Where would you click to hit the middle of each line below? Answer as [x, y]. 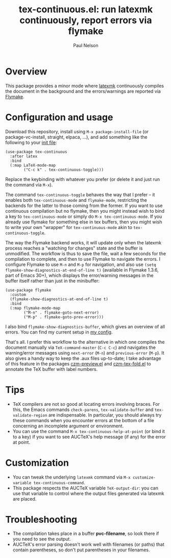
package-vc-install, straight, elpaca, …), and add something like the [76, 137]
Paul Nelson [86, 45]
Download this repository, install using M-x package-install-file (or [77, 131]
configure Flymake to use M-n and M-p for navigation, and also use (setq [81, 264]
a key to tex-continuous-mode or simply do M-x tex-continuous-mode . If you [84, 216]
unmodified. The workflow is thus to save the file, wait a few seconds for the [86, 253]
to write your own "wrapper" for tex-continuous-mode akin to [69, 227]
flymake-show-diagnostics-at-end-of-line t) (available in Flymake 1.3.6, [82, 270]
